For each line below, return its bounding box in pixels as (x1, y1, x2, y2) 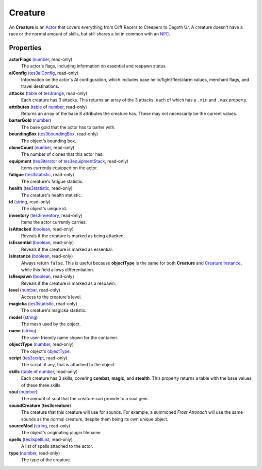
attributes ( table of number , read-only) (9, 104, 87, 110)
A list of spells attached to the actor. (21, 443, 93, 449)
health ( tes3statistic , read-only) (9, 185, 73, 191)
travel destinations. (21, 83, 59, 89)
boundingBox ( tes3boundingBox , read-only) (9, 131, 98, 137)
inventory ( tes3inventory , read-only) (9, 212, 82, 218)
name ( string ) (9, 328, 36, 334)
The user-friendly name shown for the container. (21, 335, 118, 340)
